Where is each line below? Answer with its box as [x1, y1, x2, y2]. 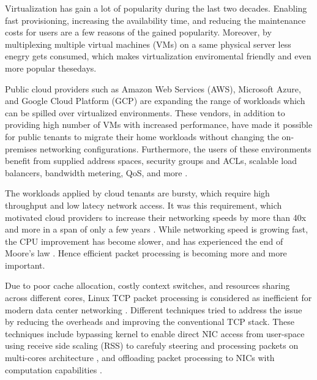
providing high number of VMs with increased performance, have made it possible [5, 118, 313, 131]
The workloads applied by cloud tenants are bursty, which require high [5, 187, 270, 199]
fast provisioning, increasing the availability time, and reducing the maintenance [5, 13, 306, 26]
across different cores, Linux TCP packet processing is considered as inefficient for [5, 291, 312, 304]
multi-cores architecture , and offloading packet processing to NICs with [5, 351, 275, 364]
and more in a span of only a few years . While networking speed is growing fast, [5, 223, 308, 236]
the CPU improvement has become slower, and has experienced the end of [5, 234, 283, 247]
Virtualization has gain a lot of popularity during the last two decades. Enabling [5, 2, 307, 14]
